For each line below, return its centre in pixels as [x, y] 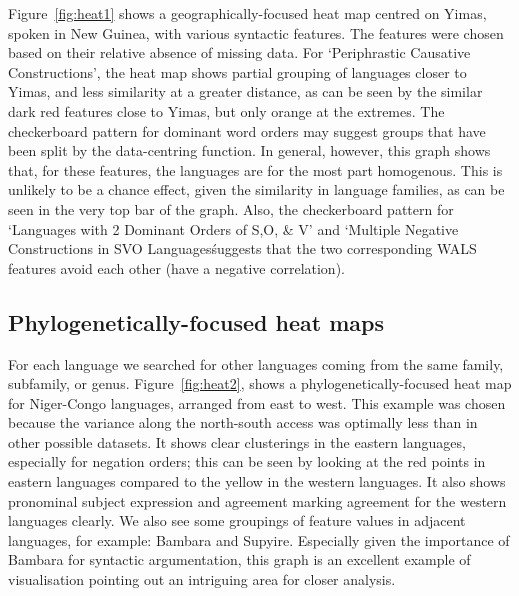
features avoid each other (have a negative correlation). [176, 267]
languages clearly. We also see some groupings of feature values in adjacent [237, 520]
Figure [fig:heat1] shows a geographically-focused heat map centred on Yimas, [247, 13]
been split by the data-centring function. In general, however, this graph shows [249, 150]
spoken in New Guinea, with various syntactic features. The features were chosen [256, 32]
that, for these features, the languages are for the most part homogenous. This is [255, 169]
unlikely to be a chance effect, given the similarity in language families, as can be [256, 189]
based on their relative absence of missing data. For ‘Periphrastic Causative [239, 52]
